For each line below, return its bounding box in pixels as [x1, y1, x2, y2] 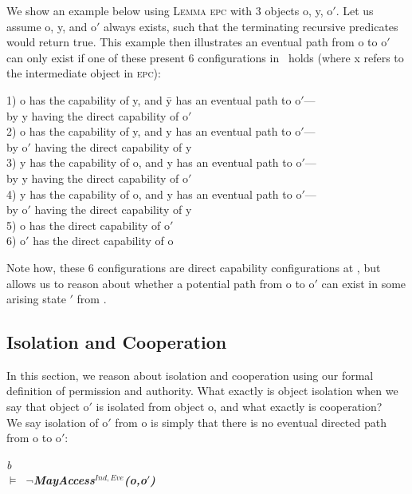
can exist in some [321, 275, 406, 291]
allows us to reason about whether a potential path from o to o [6, 275, 315, 291]
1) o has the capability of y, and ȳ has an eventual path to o [6, 91, 301, 108]
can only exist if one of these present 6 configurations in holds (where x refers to [6, 49, 404, 65]
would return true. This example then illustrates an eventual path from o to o [6, 34, 387, 50]
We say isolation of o [6, 413, 108, 430]
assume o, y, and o [6, 18, 96, 34]
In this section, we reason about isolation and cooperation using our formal [6, 366, 374, 383]
